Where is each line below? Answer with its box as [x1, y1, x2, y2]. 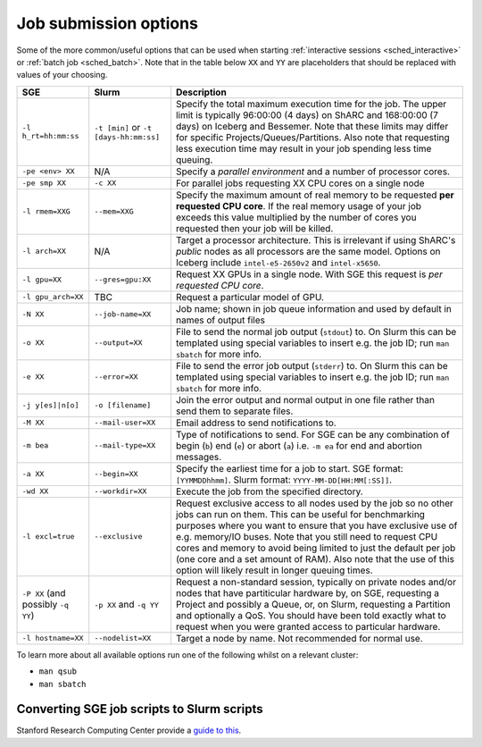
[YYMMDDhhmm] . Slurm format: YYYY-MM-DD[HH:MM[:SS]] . [175, 474, 393, 486]
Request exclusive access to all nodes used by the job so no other [175, 497, 454, 509]
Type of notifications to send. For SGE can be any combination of [175, 428, 450, 441]
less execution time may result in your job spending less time [175, 142, 432, 155]
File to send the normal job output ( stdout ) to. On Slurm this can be [175, 325, 457, 338]
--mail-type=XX [94, 441, 156, 450]
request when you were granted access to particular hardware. [175, 620, 441, 633]
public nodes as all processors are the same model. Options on [175, 245, 441, 257]
